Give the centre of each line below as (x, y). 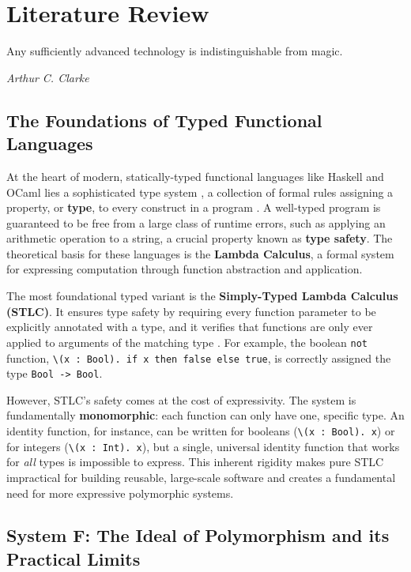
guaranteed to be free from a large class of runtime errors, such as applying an (196, 222)
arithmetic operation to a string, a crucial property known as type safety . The (200, 238)
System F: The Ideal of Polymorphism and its (198, 535)
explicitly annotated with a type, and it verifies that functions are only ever (190, 327)
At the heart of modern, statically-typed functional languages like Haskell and (195, 176)
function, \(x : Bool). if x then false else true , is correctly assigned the (199, 357)
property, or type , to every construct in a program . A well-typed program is (194, 207)
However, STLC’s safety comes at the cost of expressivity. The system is (181, 399)
